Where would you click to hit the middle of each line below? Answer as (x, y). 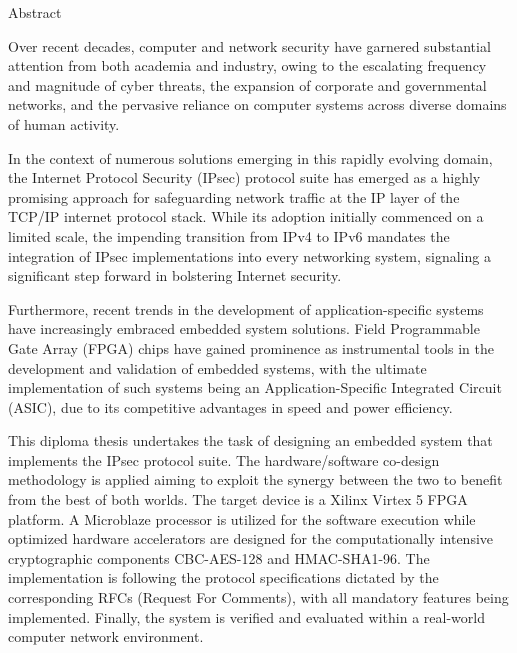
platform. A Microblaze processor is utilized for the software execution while (242, 518)
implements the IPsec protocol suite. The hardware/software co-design (224, 459)
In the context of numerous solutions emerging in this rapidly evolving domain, (250, 157)
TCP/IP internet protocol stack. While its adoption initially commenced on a (246, 216)
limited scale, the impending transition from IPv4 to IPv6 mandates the (229, 235)
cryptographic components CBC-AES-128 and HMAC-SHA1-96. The (219, 557)
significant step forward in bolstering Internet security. (175, 275)
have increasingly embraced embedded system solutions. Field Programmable (244, 328)
